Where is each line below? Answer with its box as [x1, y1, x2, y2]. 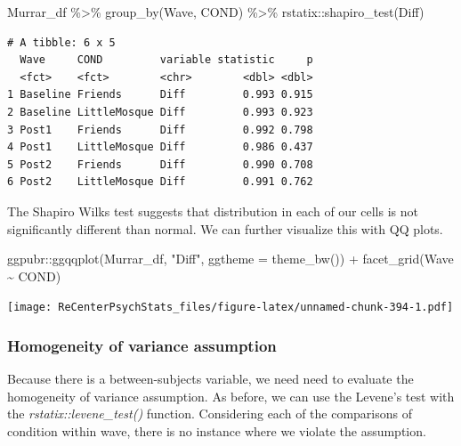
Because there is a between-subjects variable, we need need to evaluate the [7, 369, 414, 388]
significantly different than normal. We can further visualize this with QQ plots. [7, 219, 443, 238]
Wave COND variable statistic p [20, 53, 313, 67]
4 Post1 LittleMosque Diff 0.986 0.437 [7, 141, 313, 154]
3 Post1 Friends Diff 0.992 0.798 [7, 123, 313, 136]
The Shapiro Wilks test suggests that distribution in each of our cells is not [7, 201, 418, 220]
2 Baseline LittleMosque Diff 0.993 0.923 [7, 105, 313, 118]
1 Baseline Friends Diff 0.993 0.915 [7, 88, 313, 101]
